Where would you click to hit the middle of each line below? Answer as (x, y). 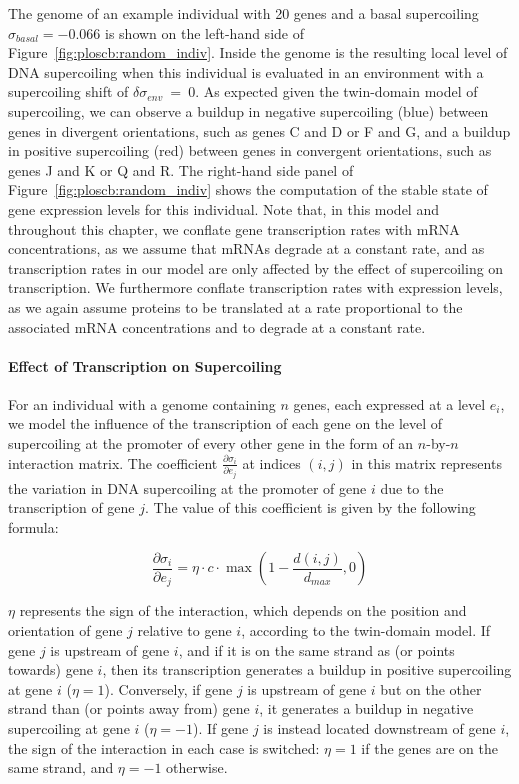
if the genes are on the (429, 747)
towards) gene (50, 669)
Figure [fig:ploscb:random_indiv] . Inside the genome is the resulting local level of (258, 52)
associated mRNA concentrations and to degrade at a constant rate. (217, 326)
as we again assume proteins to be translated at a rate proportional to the (235, 306)
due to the (412, 487)
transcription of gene (71, 507)
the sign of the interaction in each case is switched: (164, 747)
